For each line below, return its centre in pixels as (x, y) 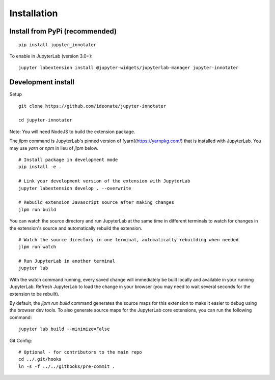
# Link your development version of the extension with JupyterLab (104, 181)
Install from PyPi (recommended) (63, 31)
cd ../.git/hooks (40, 359)
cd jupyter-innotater (45, 120)
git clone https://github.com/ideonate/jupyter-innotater (92, 106)
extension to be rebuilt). (34, 294)
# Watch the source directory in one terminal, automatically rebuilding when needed (129, 240)
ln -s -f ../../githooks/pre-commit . (67, 366)
